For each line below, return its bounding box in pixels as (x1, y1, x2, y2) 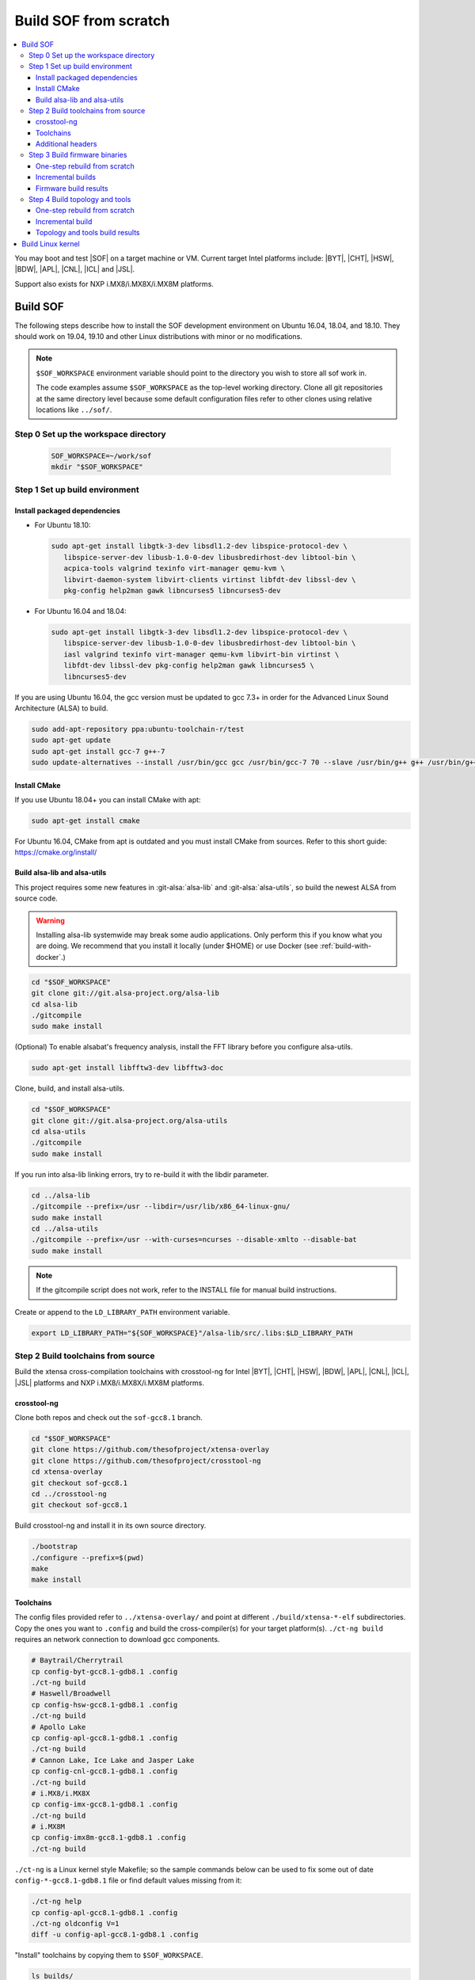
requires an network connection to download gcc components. (14, 1635, 220, 1644)
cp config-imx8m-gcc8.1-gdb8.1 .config (31, 1833, 186, 1842)
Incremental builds (36, 173, 97, 182)
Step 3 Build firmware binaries (28, 150, 127, 160)
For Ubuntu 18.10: (34, 520, 91, 530)
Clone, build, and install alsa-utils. (14, 1083, 125, 1093)
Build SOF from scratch (14, 12, 170, 29)
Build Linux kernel (21, 238, 81, 249)
